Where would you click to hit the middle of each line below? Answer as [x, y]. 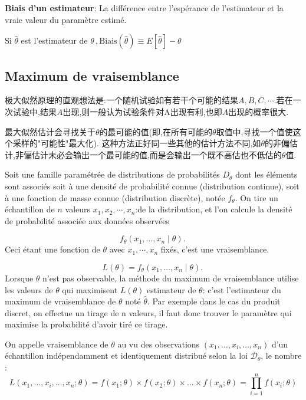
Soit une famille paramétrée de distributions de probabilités [112, 174]
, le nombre [281, 355]
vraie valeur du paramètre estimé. [66, 19]
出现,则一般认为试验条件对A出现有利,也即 [142, 111]
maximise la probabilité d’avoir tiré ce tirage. [86, 324]
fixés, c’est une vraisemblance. [215, 249]
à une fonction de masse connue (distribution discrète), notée [115, 197]
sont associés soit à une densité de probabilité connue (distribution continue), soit [152, 186]
